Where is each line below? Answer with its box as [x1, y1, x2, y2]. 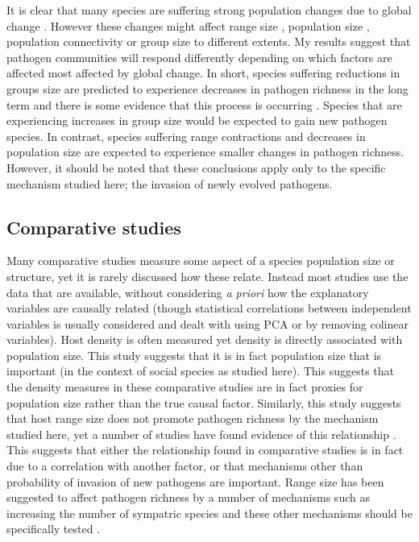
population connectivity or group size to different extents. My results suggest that [6, 33, 411, 50]
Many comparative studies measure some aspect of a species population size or [6, 252, 395, 269]
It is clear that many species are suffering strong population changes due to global [6, 2, 412, 18]
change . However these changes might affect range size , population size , [6, 17, 370, 34]
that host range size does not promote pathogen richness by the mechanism [6, 410, 379, 427]
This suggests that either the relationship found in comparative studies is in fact [6, 441, 404, 458]
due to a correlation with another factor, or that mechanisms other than [6, 457, 363, 474]
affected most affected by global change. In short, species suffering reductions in [6, 64, 400, 81]
